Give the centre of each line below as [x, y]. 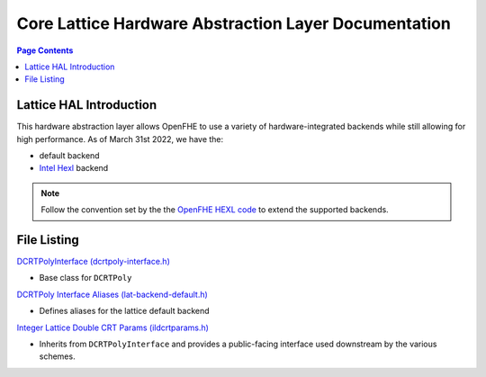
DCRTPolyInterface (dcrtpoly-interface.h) [94, 262]
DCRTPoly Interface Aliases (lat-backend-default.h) [112, 294]
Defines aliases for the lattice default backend [125, 311]
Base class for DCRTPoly [85, 278]
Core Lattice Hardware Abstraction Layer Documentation [234, 23]
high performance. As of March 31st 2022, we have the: [120, 139]
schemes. [57, 356]
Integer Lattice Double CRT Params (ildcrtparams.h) [112, 328]
